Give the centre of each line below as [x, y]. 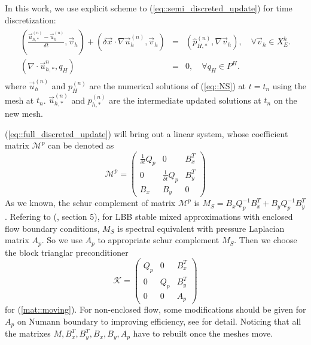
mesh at [19, 100]
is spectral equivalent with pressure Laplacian [201, 228]
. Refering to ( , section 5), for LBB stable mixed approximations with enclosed [149, 216]
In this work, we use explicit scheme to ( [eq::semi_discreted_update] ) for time [149, 8]
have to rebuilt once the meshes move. [203, 333]
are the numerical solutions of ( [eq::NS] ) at [168, 85]
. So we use [62, 240]
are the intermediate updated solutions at [185, 100]
